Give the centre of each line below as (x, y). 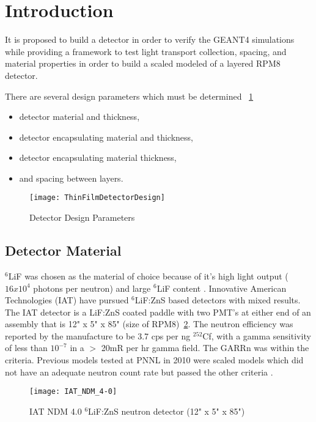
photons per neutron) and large (92, 288)
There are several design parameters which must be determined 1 (129, 96)
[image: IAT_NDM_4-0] (73, 392)
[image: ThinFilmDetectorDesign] (97, 198)
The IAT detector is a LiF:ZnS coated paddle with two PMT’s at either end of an (158, 312)
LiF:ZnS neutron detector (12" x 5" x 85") (167, 411)
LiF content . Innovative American (222, 288)
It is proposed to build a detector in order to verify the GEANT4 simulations (150, 39)
